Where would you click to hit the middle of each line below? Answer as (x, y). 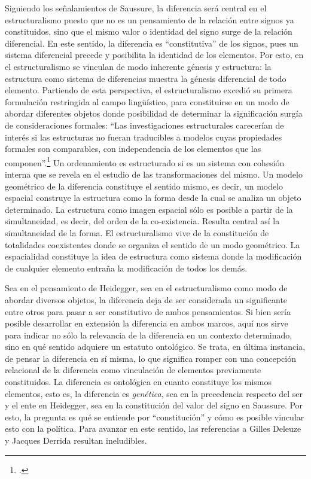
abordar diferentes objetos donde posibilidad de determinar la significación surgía (154, 113)
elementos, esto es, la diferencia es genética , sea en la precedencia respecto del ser (154, 393)
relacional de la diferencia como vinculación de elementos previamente (133, 370)
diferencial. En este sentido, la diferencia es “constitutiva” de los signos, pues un (152, 43)
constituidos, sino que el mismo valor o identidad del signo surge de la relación (149, 31)
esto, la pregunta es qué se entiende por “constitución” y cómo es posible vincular (155, 417)
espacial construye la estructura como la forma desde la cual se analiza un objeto (153, 198)
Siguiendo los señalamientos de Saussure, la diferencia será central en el (136, 8)
